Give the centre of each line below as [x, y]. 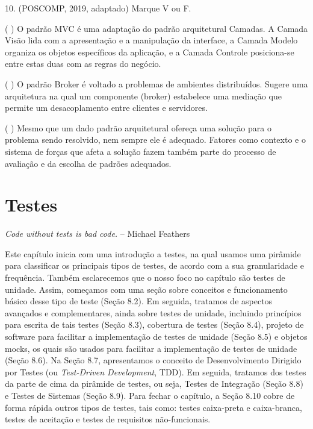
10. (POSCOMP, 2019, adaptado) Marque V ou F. [98, 8]
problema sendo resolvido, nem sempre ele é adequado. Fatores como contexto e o [155, 139]
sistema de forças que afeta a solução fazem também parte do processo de [141, 151]
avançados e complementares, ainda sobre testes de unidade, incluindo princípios [153, 312]
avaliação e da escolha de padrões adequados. [88, 163]
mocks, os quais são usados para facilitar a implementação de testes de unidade [151, 348]
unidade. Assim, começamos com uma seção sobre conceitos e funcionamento [146, 289]
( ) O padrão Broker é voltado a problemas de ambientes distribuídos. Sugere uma [156, 83]
